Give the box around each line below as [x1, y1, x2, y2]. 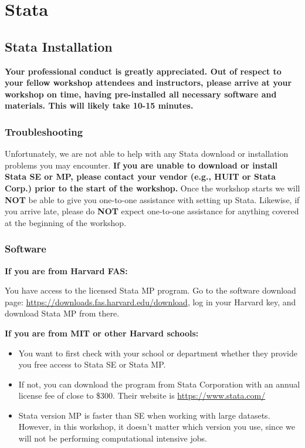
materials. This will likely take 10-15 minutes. [5, 99, 194, 112]
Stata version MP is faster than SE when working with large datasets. [18, 409, 270, 421]
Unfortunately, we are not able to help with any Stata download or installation [5, 147, 289, 160]
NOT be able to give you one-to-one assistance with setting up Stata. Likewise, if [5, 193, 300, 206]
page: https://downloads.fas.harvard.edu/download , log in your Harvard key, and [5, 295, 296, 308]
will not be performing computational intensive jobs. [18, 432, 207, 444]
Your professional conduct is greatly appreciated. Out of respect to [5, 65, 282, 77]
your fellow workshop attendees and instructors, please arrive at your [5, 76, 292, 89]
